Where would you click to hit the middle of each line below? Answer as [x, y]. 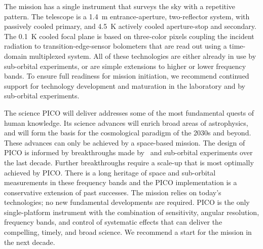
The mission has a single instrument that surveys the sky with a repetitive [120, 6]
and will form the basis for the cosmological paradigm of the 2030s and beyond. [128, 133]
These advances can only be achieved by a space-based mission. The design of [125, 142]
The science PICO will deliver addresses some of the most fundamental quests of [129, 112]
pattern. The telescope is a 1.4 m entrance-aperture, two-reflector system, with [127, 16]
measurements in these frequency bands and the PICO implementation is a [121, 182]
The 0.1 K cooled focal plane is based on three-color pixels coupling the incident [129, 36]
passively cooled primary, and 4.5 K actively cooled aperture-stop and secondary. [130, 26]
